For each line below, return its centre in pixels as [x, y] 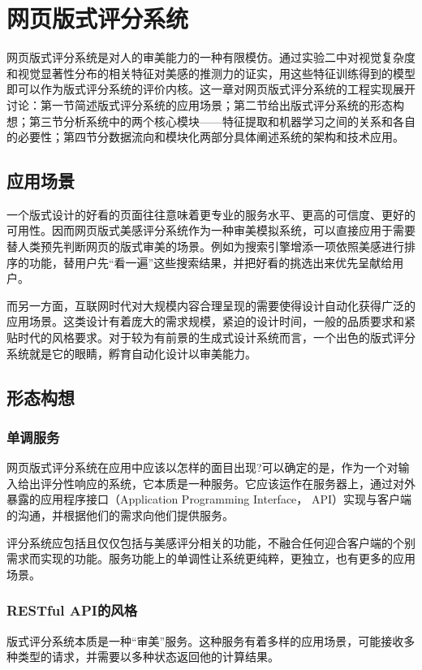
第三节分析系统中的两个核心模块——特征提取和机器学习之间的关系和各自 [222, 121]
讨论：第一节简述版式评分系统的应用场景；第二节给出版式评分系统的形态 [200, 104]
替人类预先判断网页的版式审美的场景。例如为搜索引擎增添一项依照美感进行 [205, 246]
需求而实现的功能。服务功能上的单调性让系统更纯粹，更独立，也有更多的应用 [211, 558]
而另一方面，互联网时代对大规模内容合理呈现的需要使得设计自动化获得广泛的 [211, 305]
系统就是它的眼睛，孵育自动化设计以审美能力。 [131, 353]
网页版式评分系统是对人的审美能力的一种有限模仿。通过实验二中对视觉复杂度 [211, 57]
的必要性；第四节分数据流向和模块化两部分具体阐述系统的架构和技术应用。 [205, 137]
